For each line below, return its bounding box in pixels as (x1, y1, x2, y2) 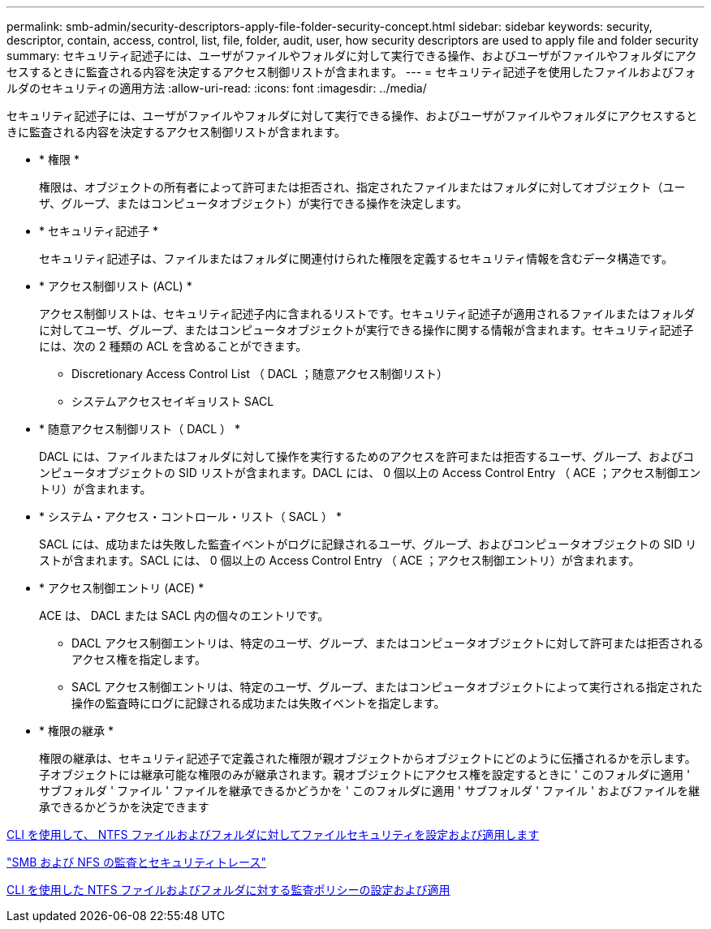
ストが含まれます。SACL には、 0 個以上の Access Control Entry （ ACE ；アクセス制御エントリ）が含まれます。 (39, 553, 640, 567)
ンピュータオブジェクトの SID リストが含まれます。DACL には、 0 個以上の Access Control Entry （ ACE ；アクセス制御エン (39, 466, 701, 480)
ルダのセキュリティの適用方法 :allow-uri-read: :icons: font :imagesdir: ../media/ (6, 81, 427, 95)
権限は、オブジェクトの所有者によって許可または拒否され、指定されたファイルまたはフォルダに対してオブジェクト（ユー (39, 180, 686, 194)
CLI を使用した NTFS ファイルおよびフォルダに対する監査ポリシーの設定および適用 (6, 883, 450, 897)
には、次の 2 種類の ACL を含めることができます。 (39, 339, 308, 353)
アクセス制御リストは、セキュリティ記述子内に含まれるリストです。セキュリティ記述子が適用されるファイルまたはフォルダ (39, 307, 696, 320)
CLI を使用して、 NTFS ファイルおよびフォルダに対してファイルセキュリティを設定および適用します (6, 828, 540, 841)
